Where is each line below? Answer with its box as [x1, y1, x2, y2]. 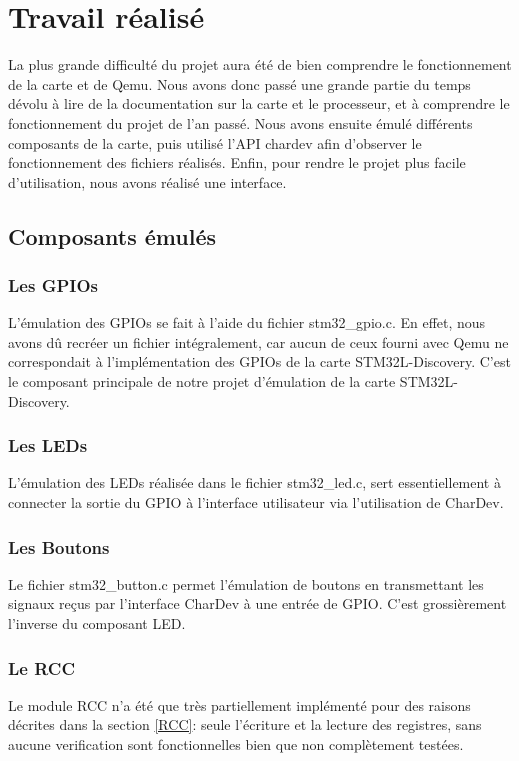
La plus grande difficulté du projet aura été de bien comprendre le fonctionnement [8, 54, 512, 75]
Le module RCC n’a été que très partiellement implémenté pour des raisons [8, 694, 471, 715]
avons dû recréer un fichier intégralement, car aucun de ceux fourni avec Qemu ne [8, 331, 509, 352]
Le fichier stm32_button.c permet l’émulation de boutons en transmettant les [8, 573, 484, 594]
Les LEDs [8, 433, 88, 458]
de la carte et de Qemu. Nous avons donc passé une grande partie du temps [8, 73, 471, 94]
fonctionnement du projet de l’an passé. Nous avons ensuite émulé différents [8, 112, 473, 133]
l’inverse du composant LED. [8, 613, 186, 634]
